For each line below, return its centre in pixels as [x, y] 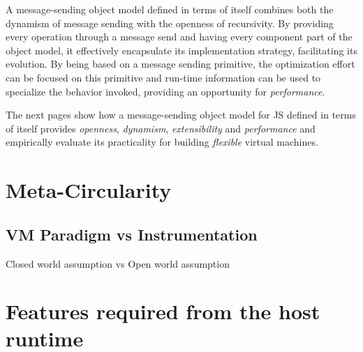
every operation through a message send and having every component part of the [179, 37]
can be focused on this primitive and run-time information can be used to [163, 77]
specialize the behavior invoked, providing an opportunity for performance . [165, 91]
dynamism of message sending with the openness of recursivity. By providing [170, 23]
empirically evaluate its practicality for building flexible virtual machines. [162, 142]
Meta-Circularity [89, 190]
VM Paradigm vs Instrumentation [132, 234]
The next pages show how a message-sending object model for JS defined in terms [181, 115]
